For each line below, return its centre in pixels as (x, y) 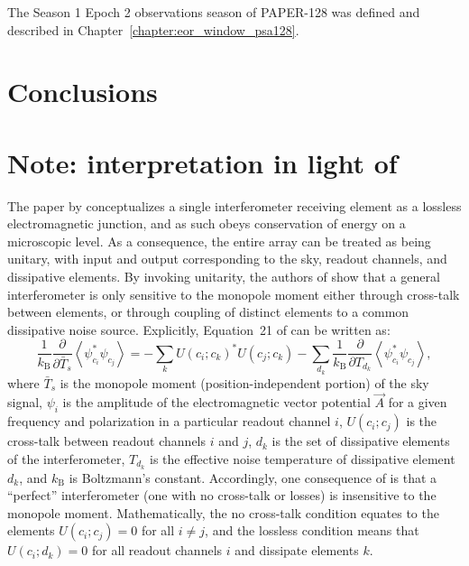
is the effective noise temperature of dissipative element (303, 458)
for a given (418, 402)
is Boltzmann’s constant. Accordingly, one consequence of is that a (253, 477)
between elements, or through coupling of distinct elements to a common (208, 312)
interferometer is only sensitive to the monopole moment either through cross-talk (234, 294)
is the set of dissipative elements (361, 441)
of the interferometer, (66, 458)
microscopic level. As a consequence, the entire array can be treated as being (219, 241)
